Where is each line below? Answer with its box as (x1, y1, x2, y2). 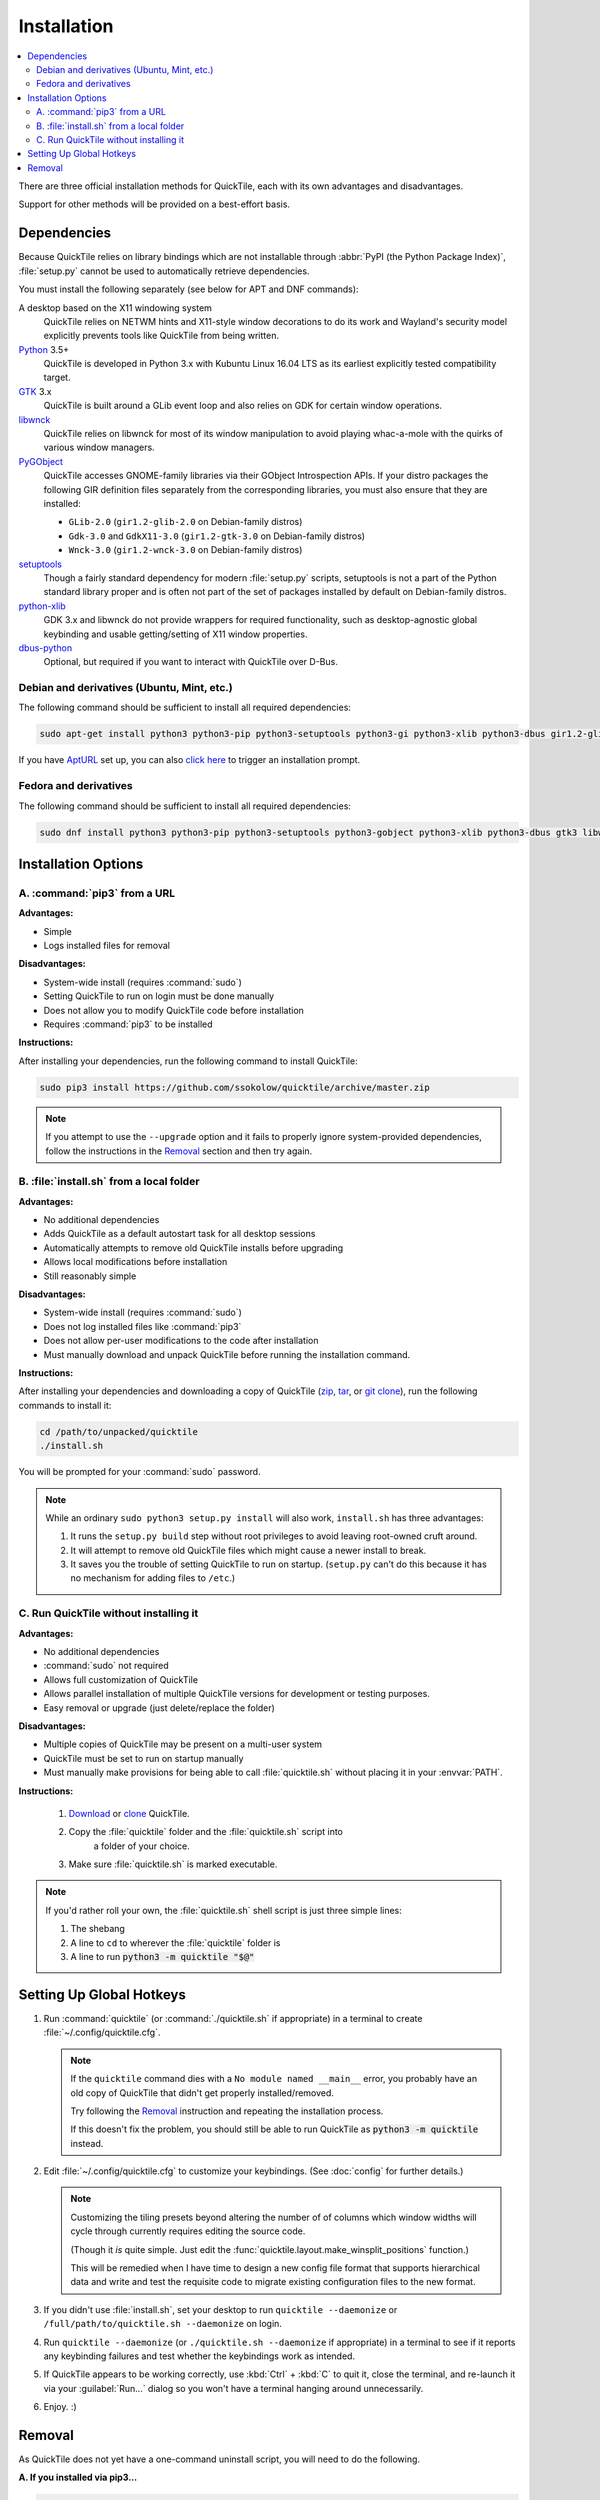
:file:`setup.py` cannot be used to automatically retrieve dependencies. (18, 265, 310, 277)
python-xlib (18, 600, 67, 612)
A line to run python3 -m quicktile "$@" (70, 1951, 255, 1963)
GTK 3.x (18, 385, 52, 397)
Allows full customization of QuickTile (43, 1673, 199, 1685)
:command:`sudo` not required (43, 1660, 169, 1672)
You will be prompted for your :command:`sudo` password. (18, 1466, 261, 1478)
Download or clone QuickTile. (68, 1807, 190, 1819)
